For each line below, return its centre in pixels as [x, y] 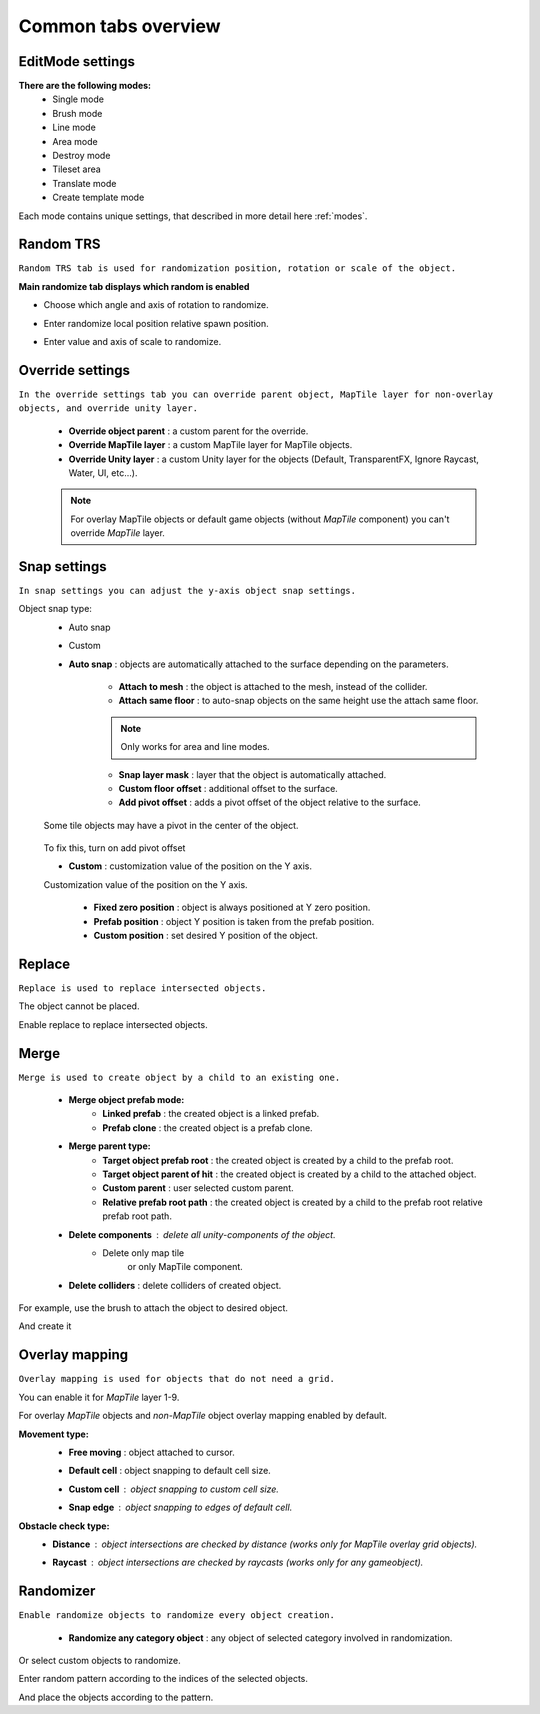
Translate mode [84, 183]
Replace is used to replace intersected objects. [142, 988]
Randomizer [57, 1591]
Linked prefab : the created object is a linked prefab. [211, 1114]
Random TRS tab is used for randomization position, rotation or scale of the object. [237, 268]
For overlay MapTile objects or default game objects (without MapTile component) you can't [260, 519]
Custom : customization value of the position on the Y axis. [190, 866]
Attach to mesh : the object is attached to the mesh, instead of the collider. [273, 686]
